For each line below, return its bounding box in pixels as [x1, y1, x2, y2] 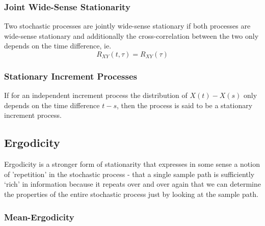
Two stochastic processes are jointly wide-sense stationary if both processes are [4, 20, 251, 31]
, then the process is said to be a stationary [116, 99, 253, 110]
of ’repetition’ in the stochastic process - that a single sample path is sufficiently [4, 168, 255, 179]
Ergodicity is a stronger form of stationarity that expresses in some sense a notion [4, 159, 260, 169]
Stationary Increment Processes [4, 69, 137, 82]
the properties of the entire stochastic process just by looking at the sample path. [4, 188, 258, 199]
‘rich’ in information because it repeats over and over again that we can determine [4, 179, 261, 189]
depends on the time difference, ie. [4, 40, 112, 51]
